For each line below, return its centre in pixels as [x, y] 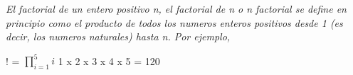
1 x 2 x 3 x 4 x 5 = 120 [109, 60]
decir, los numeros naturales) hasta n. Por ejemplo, [118, 36]
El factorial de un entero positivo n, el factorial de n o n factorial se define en [176, 8]
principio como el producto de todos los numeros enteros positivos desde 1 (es [174, 22]
